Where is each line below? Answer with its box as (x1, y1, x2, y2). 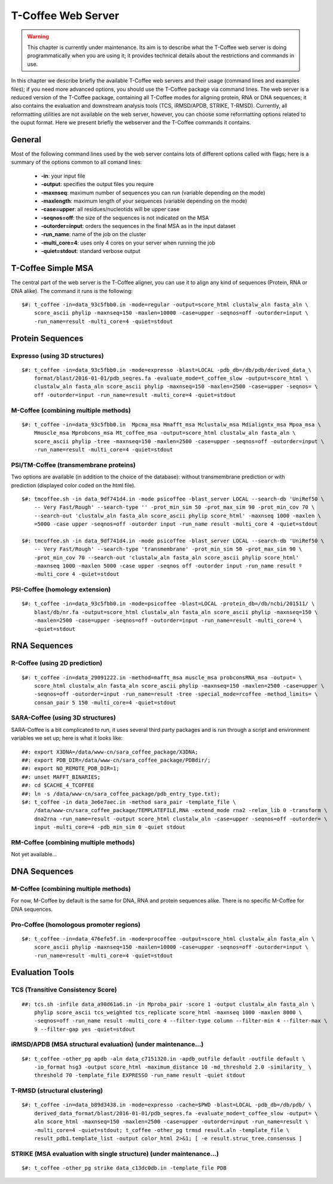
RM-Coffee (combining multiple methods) (11, 838, 135, 846)
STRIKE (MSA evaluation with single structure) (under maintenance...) (11, 1149, 219, 1158)
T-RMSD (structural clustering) (11, 1087, 103, 1095)
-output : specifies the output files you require (41, 181, 154, 188)
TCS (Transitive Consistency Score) (11, 985, 117, 994)
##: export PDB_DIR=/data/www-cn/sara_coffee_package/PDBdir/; (22, 757, 211, 764)
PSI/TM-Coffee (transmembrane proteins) (11, 460, 136, 469)
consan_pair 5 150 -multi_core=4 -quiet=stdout (33, 699, 176, 706)
